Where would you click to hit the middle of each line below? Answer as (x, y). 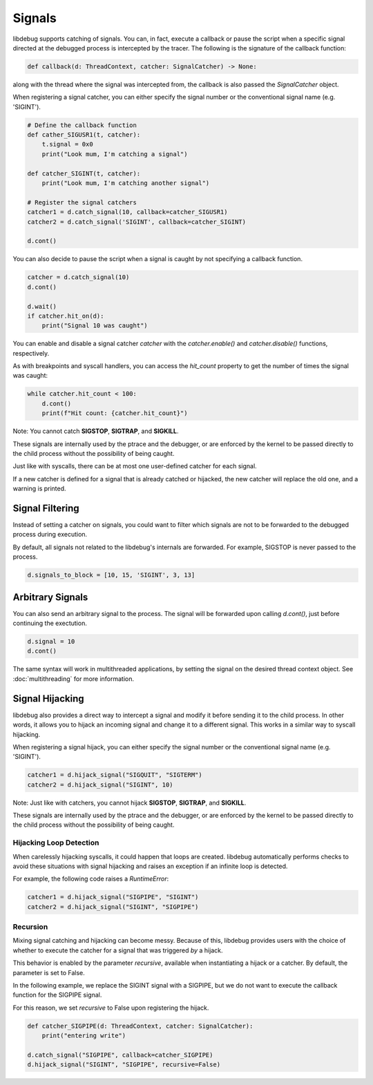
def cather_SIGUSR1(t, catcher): (84, 135)
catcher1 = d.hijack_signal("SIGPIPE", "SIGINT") (113, 897)
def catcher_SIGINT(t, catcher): (84, 173)
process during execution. (50, 535)
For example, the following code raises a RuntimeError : (91, 879)
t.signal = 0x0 (67, 144)
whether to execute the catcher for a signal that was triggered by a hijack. (118, 950)
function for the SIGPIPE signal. (57, 995)
